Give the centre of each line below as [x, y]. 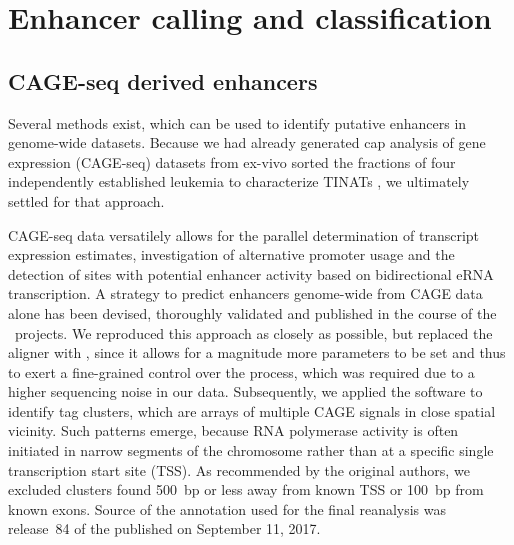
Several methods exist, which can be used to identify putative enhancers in [237, 122]
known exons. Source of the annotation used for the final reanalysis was [227, 508]
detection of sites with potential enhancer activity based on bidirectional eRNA [251, 273]
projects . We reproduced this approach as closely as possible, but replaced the [253, 332]
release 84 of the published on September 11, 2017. [164, 528]
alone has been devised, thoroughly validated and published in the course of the [252, 312]
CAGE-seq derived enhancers [163, 80]
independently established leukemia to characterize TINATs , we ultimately [239, 181]
